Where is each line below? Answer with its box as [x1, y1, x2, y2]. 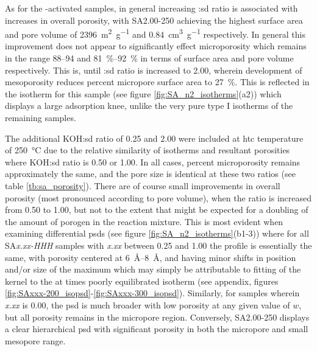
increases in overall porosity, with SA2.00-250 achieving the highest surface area [5, 13, 303, 26]
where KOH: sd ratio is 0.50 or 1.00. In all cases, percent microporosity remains [5, 155, 301, 168]
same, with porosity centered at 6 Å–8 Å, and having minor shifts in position [5, 251, 296, 263]
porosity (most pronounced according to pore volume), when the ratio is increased [5, 191, 312, 204]
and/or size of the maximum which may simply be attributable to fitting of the [5, 263, 301, 276]
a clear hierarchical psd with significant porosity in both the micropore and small [5, 322, 308, 335]
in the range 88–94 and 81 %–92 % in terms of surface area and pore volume [5, 52, 294, 64]
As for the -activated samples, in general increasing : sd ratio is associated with [5, 2, 298, 14]
